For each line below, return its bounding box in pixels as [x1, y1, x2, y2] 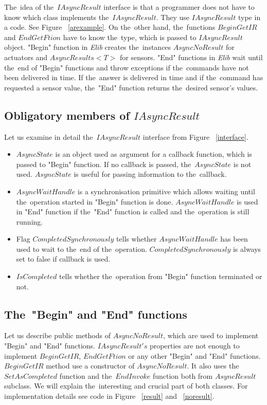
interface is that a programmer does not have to [103, 2, 255, 12]
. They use [156, 11, 190, 22]
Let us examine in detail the [4, 131, 93, 142]
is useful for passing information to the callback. [74, 169, 227, 179]
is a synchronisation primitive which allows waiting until [77, 186, 255, 196]
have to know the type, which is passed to [63, 31, 197, 42]
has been [220, 233, 248, 244]
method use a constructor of [46, 360, 135, 371]
